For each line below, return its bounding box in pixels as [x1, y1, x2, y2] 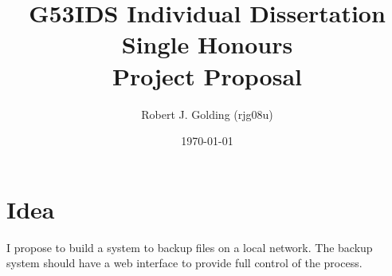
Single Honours [121, 28, 293, 61]
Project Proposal [112, 59, 302, 92]
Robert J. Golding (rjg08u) [141, 105, 273, 122]
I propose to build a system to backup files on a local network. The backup [6, 239, 373, 255]
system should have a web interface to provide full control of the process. [6, 254, 363, 271]
